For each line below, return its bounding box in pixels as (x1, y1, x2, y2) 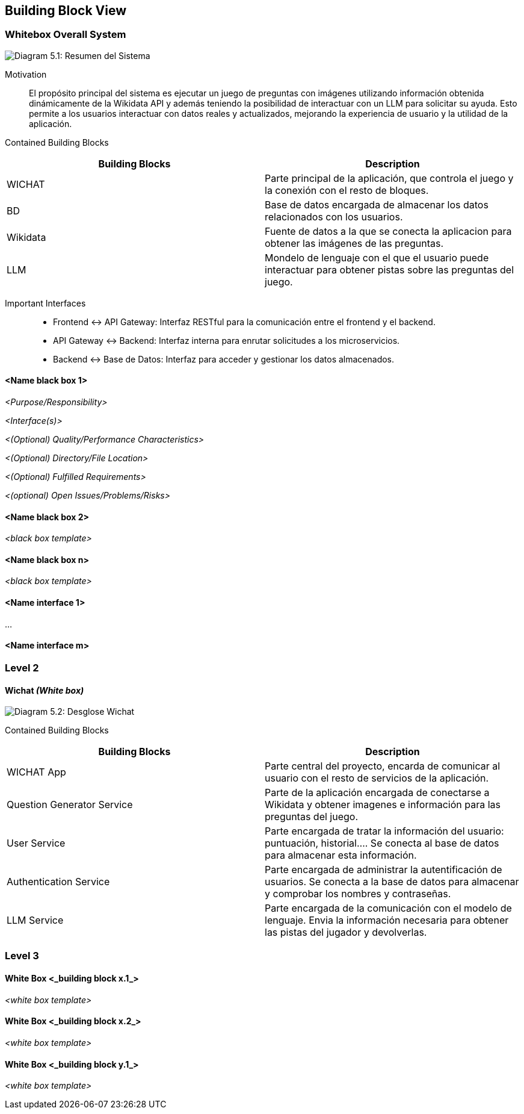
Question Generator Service (7, 798, 133, 811)
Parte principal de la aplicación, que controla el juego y (265, 172, 514, 184)
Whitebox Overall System (5, 28, 126, 41)
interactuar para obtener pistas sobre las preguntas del (265, 263, 514, 276)
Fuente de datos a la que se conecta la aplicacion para (265, 225, 512, 237)
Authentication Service (7, 876, 110, 888)
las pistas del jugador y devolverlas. (265, 926, 427, 939)
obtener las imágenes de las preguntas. (265, 237, 444, 249)
